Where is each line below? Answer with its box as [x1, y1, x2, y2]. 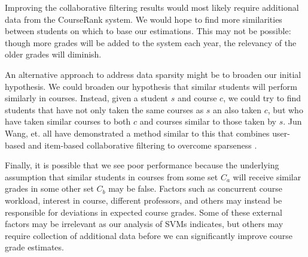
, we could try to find [223, 92, 301, 104]
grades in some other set [5, 182, 94, 195]
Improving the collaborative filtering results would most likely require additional [5, 1, 299, 13]
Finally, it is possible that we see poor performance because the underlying [5, 159, 279, 171]
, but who [267, 103, 303, 116]
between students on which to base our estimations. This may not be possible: [5, 25, 291, 37]
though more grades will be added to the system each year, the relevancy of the [5, 36, 297, 49]
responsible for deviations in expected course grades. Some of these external [5, 205, 282, 218]
